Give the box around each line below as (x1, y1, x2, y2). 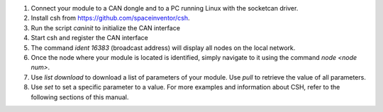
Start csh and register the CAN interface (30, 34, 148, 42)
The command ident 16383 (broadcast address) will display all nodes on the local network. (30, 43, 296, 52)
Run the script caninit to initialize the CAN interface (30, 23, 181, 32)
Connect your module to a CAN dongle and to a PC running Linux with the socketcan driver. (30, 4, 299, 12)
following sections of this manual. (30, 92, 129, 101)
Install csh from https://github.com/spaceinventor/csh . (30, 14, 191, 23)
